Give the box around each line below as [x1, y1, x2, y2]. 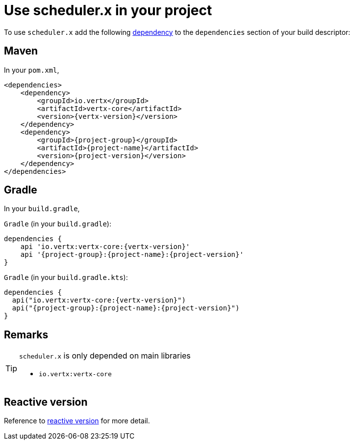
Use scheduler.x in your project [4, 2, 212, 19]
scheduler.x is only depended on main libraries [19, 351, 191, 361]
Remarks [4, 328, 49, 341]
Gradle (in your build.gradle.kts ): [4, 273, 128, 282]
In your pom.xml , [4, 65, 59, 74]
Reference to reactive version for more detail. [4, 416, 150, 425]
